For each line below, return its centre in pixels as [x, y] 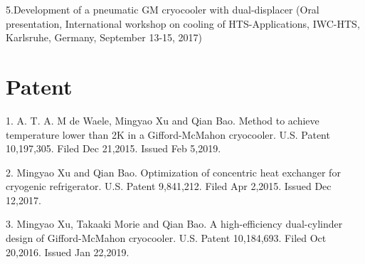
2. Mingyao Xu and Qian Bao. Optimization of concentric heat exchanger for [173, 172]
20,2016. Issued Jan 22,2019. [68, 252]
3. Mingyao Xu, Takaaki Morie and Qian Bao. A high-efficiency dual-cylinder [174, 224]
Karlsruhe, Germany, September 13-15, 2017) [104, 37]
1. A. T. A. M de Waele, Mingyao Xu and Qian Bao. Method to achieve [163, 120]
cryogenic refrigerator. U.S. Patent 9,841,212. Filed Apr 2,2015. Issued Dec [169, 186]
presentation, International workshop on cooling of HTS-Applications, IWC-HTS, [183, 23]
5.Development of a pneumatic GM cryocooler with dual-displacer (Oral [163, 9]
